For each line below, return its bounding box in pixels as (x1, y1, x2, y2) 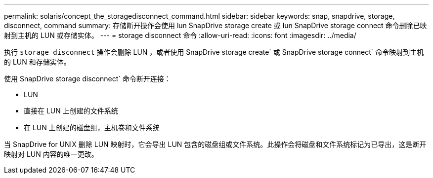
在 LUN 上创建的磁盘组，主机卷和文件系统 (24, 123, 160, 132)
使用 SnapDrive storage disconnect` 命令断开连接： (4, 74, 171, 83)
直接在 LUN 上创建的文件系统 (24, 107, 118, 115)
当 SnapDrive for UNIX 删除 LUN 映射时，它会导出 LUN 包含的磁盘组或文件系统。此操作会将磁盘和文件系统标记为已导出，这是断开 (4, 140, 427, 148)
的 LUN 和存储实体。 (4, 58, 71, 66)
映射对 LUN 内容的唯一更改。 (4, 150, 98, 158)
